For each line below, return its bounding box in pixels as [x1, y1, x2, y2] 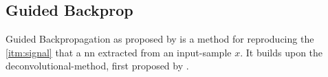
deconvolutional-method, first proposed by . [6, 58, 189, 73]
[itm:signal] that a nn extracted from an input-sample [6, 45, 232, 59]
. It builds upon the [240, 45, 323, 59]
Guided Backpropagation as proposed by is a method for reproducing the [6, 32, 314, 46]
